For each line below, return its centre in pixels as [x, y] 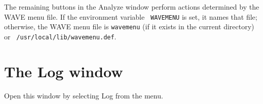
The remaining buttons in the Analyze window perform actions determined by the [132, 7]
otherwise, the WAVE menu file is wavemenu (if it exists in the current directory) [129, 27]
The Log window [64, 71]
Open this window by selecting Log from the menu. [84, 95]
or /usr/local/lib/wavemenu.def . [60, 36]
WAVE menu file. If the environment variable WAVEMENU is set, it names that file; [131, 16]
